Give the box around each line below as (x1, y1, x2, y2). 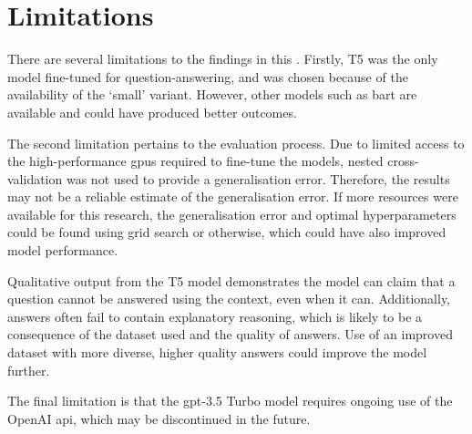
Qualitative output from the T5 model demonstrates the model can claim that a (7, 271, 456, 290)
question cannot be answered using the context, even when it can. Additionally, (7, 289, 451, 308)
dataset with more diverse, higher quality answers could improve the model (7, 343, 427, 362)
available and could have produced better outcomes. (7, 102, 297, 121)
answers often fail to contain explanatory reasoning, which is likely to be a (7, 306, 423, 325)
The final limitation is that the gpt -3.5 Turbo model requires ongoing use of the (7, 391, 453, 410)
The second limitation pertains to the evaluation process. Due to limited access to (7, 133, 465, 152)
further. (7, 360, 50, 379)
